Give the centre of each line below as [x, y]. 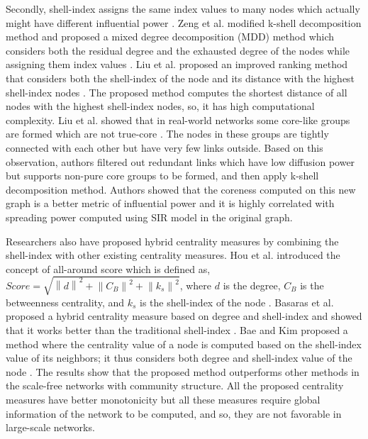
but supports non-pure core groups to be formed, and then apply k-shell [162, 176]
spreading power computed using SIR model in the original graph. [149, 217]
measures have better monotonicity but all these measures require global [163, 399]
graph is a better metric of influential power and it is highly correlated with [170, 203]
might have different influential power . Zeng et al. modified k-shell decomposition [184, 22]
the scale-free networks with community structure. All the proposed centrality [175, 385]
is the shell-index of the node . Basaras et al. [237, 302]
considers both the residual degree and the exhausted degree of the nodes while [178, 50]
